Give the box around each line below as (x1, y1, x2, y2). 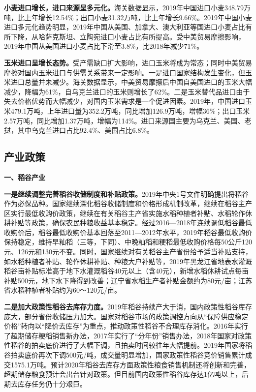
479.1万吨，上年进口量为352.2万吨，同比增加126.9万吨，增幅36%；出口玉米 (10, 105, 250, 116)
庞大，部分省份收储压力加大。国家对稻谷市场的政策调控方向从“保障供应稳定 (4, 311, 249, 321)
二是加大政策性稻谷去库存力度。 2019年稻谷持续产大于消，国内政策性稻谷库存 (4, 302, 252, 312)
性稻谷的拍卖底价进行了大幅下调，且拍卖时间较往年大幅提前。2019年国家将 (4, 340, 245, 350)
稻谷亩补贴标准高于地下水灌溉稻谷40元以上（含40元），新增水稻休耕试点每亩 (4, 266, 249, 276)
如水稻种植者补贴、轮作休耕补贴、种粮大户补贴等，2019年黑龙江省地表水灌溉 (4, 256, 252, 266)
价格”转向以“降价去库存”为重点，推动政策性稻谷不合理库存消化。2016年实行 (4, 321, 248, 331)
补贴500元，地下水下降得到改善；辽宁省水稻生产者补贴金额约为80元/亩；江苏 (4, 275, 252, 285)
